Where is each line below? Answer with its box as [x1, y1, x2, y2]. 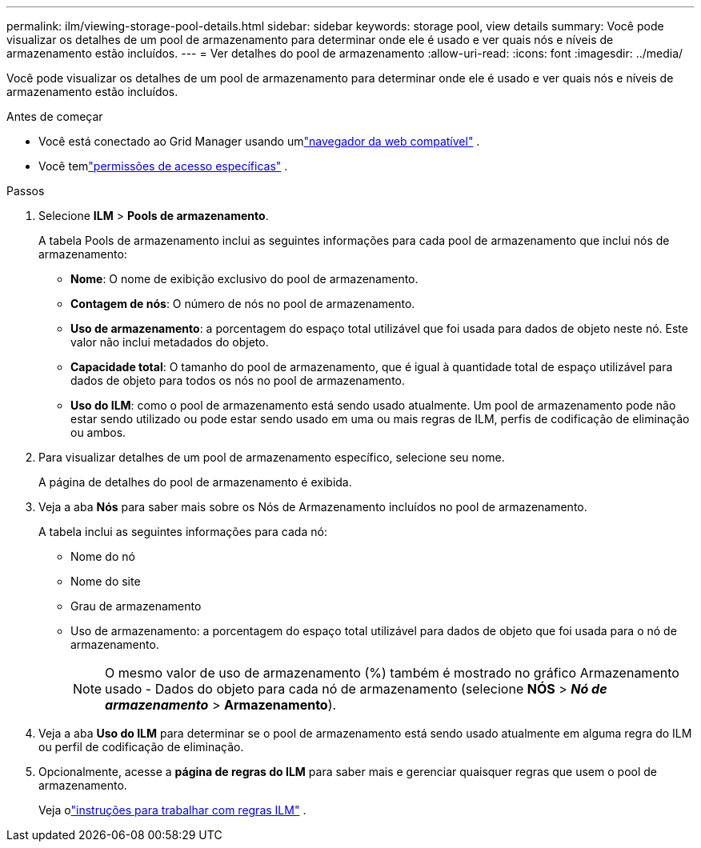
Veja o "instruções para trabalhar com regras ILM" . [38, 803, 306, 817]
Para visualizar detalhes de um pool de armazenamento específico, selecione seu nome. [38, 450, 505, 464]
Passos [6, 184, 45, 198]
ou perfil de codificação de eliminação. [38, 740, 244, 754]
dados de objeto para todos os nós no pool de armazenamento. [70, 374, 406, 387]
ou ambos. [70, 426, 126, 439]
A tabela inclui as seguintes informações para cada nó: [38, 525, 327, 538]
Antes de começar [6, 110, 103, 123]
